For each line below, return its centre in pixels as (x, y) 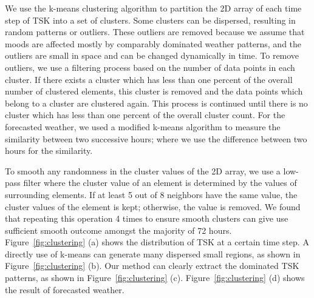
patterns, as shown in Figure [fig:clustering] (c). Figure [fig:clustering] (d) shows (155, 278)
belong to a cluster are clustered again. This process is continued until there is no (156, 103)
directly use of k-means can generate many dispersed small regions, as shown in (153, 253)
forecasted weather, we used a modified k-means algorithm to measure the (143, 126)
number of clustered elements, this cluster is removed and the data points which (154, 91)
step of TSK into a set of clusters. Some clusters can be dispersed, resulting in (150, 20)
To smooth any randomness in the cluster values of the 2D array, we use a (143, 171)
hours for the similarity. (49, 151)
